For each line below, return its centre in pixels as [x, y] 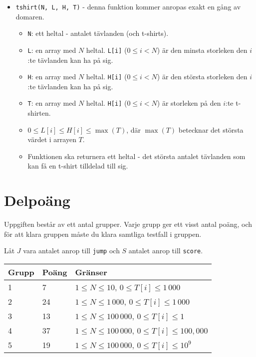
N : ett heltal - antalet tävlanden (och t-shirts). [98, 33]
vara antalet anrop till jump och [71, 251]
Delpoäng [37, 200]
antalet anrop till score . [166, 251]
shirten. [39, 113]
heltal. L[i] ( [107, 50]
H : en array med [52, 77]
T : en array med [52, 103]
